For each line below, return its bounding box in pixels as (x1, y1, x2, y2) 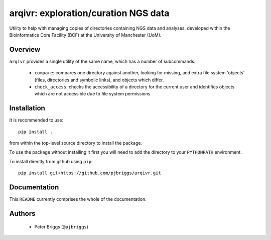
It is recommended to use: (9, 117, 64, 123)
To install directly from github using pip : (9, 158, 93, 164)
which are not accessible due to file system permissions (34, 91, 151, 97)
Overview (9, 45, 41, 54)
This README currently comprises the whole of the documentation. (9, 196, 147, 202)
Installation (9, 104, 45, 112)
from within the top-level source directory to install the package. (9, 140, 143, 146)
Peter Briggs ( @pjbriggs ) (34, 223, 89, 229)
